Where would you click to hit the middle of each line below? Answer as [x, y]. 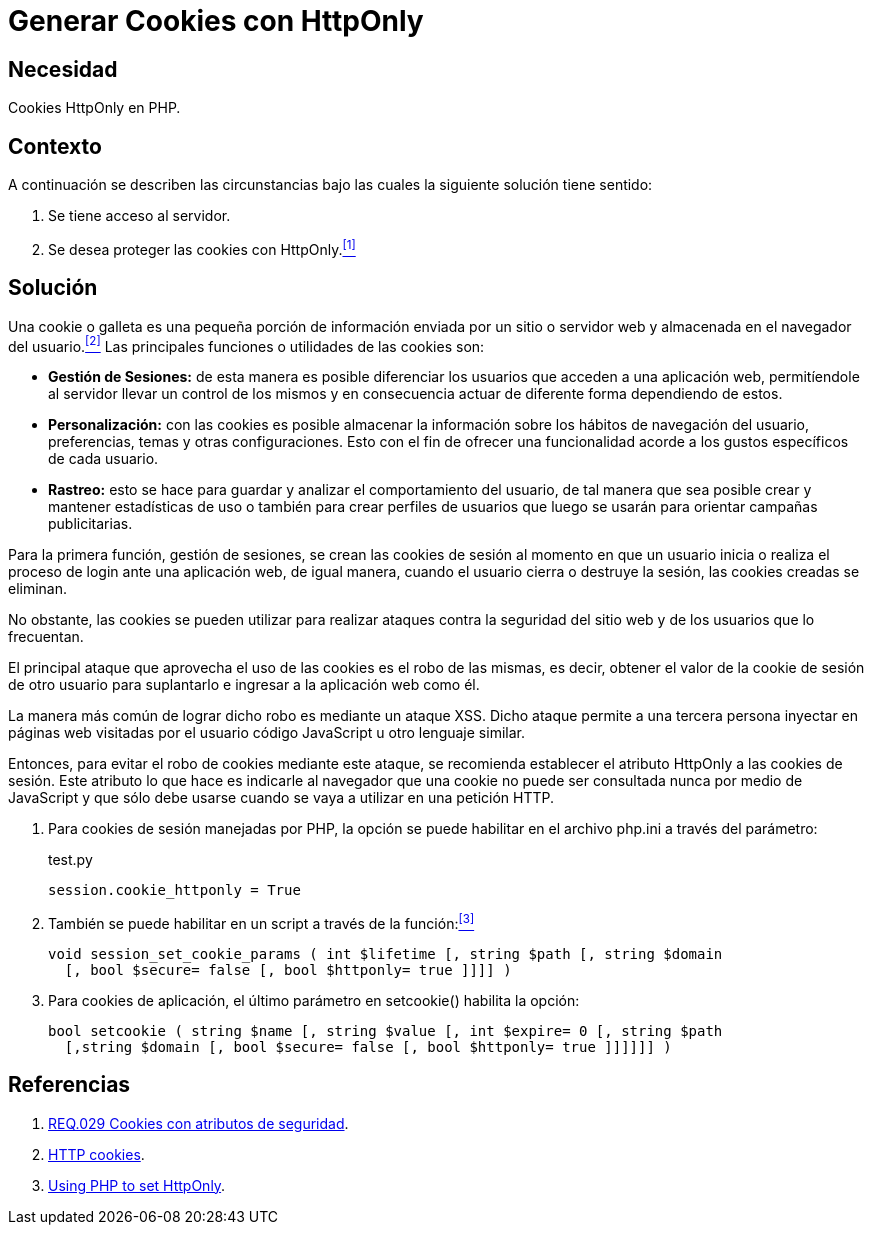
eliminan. [38, 589]
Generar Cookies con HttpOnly [216, 21]
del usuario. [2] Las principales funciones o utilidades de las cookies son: [246, 344]
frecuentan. [46, 637]
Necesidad [63, 69]
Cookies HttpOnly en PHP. [94, 108]
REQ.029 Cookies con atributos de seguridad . [198, 1123]
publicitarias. [90, 524]
